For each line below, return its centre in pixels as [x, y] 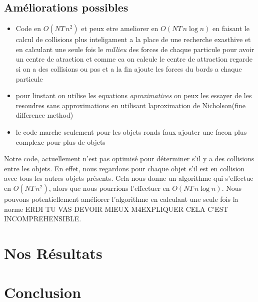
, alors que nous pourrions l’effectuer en [109, 188]
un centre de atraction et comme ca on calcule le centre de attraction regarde [134, 59]
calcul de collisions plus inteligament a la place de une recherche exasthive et [133, 39]
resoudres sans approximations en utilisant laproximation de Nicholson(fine [131, 105]
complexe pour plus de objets [60, 141]
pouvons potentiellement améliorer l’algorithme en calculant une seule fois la [121, 199]
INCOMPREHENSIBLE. [43, 219]
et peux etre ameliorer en [120, 28]
